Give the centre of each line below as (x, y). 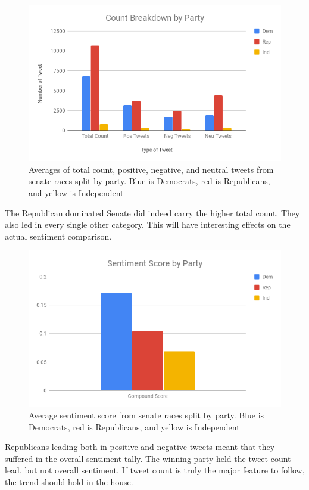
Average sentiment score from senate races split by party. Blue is (146, 415)
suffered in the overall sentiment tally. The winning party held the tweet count (148, 458)
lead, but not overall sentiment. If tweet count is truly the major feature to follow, (155, 470)
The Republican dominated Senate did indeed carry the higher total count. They (152, 213)
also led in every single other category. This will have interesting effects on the (148, 224)
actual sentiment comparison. (58, 236)
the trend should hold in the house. (69, 482)
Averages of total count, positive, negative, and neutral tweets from (151, 169)
